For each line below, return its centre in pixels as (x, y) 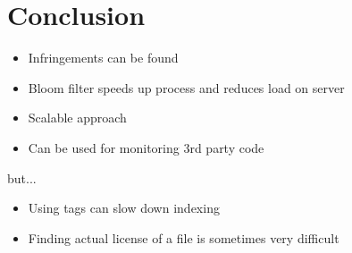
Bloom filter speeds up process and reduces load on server (186, 87)
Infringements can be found (103, 58)
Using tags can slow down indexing (124, 208)
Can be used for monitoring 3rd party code (146, 147)
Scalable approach (77, 118)
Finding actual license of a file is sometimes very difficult (184, 237)
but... (22, 177)
